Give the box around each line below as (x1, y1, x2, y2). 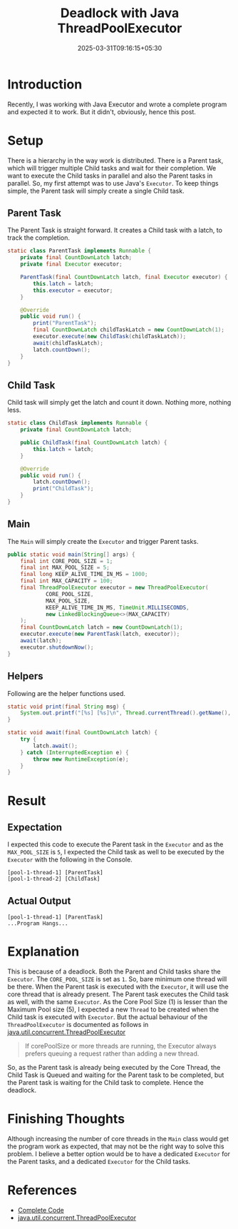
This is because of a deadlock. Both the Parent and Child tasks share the (7, 967, 221, 976)
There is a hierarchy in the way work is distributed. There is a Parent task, (7, 156, 224, 165)
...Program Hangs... (7, 920, 69, 927)
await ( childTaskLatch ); (33, 339, 103, 347)
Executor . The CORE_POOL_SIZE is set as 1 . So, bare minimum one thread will (7, 975, 227, 983)
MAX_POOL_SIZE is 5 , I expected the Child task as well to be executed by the (7, 848, 224, 856)
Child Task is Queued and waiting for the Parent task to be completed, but (7, 1071, 224, 1079)
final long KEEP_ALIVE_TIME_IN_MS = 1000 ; (20, 571, 148, 578)
